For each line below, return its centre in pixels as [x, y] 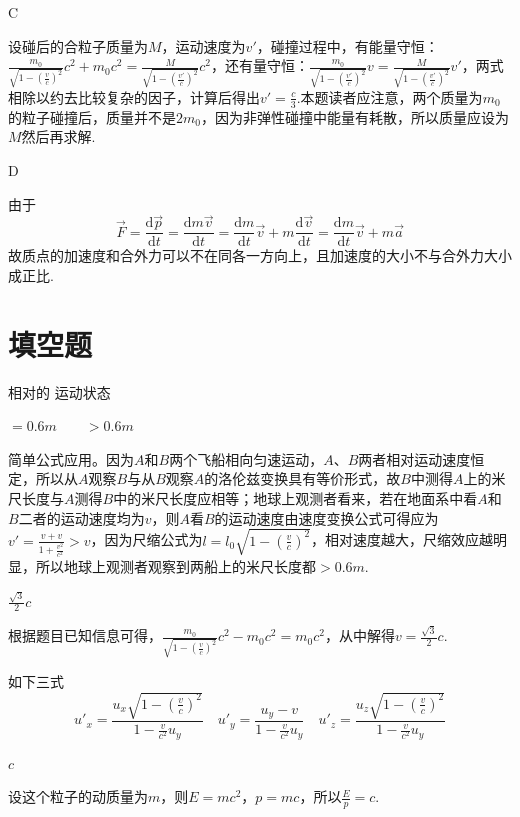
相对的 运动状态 [59, 391]
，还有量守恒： [259, 65]
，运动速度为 [203, 45]
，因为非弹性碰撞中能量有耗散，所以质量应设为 [354, 116]
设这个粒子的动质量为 [78, 796]
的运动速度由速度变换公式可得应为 [326, 517]
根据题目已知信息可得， [85, 635]
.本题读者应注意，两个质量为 [389, 96]
